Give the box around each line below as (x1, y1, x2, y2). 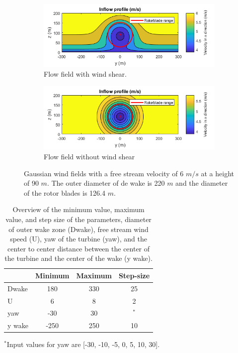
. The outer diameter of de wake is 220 (47, 178, 165, 188)
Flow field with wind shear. (44, 69, 127, 79)
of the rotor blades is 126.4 (24, 187, 105, 198)
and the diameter (175, 178, 228, 188)
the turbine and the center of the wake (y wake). (4, 253, 153, 263)
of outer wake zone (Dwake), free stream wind (8, 224, 149, 234)
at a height (201, 168, 235, 178)
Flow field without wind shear (44, 151, 135, 161)
